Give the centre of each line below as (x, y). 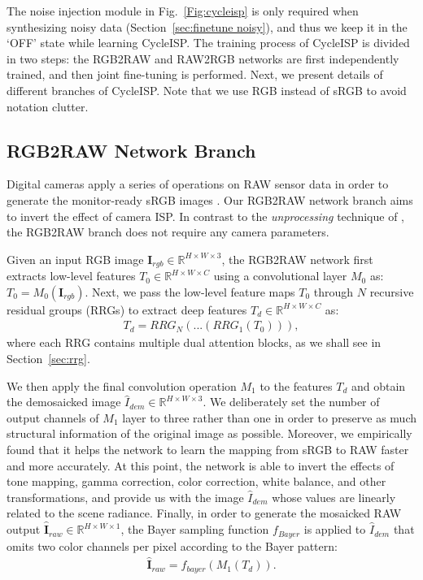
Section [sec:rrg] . (48, 358)
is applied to (335, 529)
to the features (296, 385)
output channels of (53, 417)
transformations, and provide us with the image (125, 497)
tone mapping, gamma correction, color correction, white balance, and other (196, 481)
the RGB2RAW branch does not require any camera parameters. (168, 232)
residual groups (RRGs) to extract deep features (127, 309)
